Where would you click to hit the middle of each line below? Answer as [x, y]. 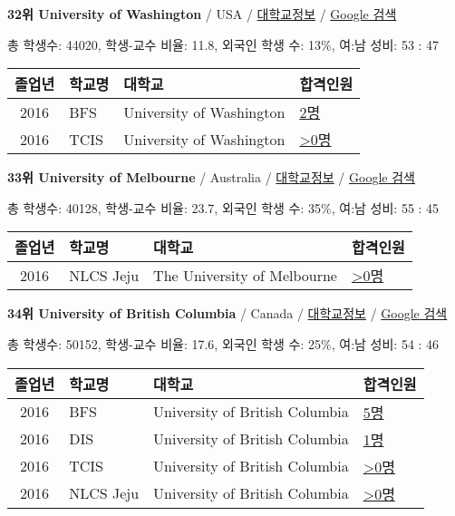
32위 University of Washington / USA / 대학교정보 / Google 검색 [202, 14]
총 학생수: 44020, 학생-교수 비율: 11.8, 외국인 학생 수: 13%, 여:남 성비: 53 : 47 [223, 44]
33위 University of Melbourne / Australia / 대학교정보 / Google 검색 [211, 177]
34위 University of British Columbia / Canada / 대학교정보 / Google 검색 [227, 313]
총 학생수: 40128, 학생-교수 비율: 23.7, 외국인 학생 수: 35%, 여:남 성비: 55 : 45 [223, 207]
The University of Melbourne [245, 275]
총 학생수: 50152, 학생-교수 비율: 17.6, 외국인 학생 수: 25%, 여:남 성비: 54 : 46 [223, 343]
